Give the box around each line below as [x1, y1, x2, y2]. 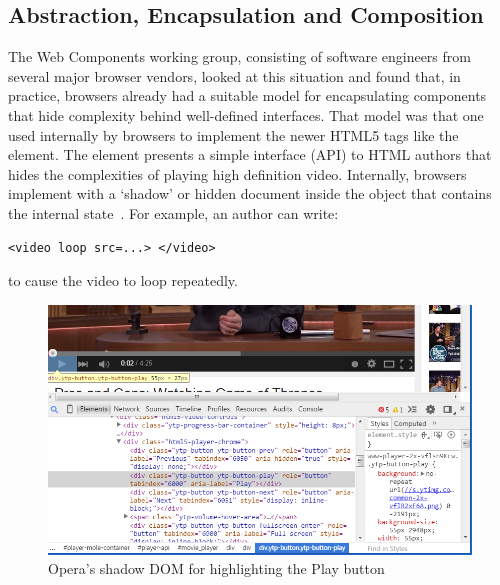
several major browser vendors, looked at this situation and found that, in [8, 65, 461, 86]
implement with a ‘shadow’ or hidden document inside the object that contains [8, 183, 492, 204]
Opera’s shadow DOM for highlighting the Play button [48, 558, 385, 579]
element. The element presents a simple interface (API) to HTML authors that [8, 144, 492, 165]
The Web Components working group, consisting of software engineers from [8, 46, 471, 67]
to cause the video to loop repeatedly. [8, 270, 238, 291]
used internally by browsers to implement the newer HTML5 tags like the [8, 124, 459, 145]
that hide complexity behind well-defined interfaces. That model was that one [8, 104, 484, 125]
